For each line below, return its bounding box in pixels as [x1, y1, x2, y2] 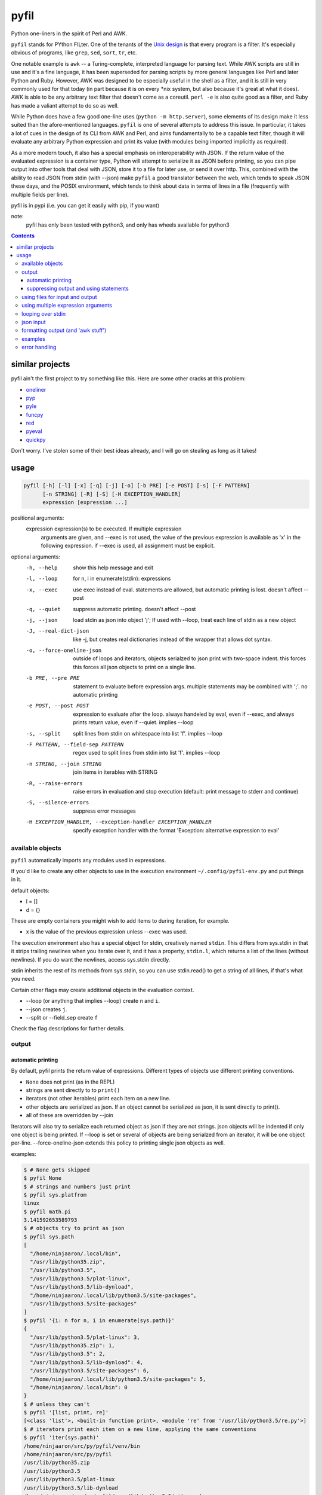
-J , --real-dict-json [26, 628, 89, 634]
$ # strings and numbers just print [23, 1183, 131, 1190]
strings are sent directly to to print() [26, 1087, 120, 1094]
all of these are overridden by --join [26, 1112, 113, 1119]
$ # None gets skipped [23, 1166, 90, 1173]
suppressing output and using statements [27, 285, 129, 292]
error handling [21, 344, 57, 351]
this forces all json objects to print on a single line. [73, 663, 196, 670]
